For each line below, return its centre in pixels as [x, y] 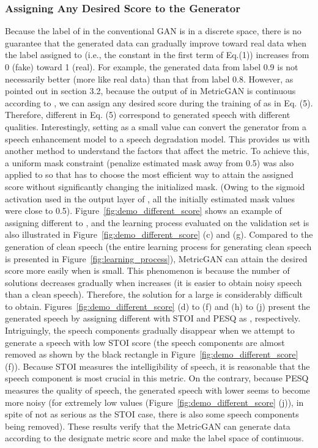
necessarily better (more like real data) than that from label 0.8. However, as [149, 79]
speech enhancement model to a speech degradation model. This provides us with [157, 138]
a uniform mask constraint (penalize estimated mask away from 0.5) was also [150, 162]
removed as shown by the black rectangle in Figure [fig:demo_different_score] [152, 354]
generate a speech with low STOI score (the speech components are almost [145, 342]
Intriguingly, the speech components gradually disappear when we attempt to [150, 330]
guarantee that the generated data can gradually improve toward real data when [156, 42]
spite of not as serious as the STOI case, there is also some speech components [152, 414]
